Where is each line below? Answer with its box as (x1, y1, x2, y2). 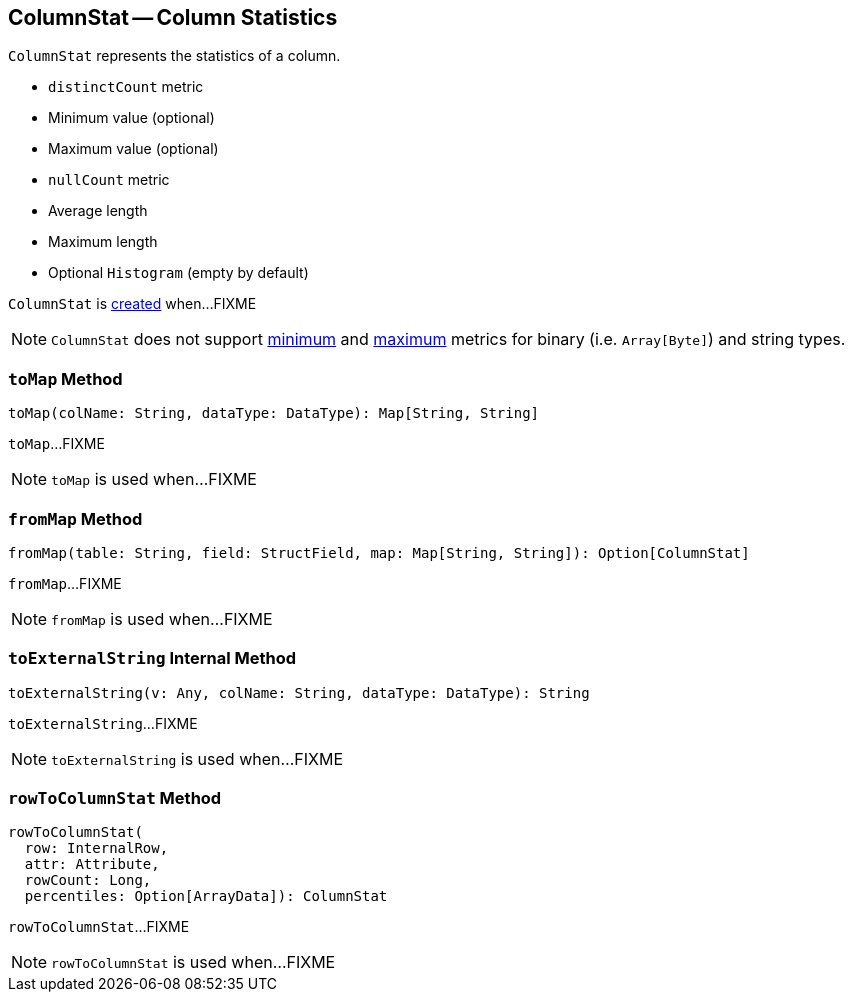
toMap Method (8, 368, 123, 389)
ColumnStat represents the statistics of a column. (8, 47, 341, 65)
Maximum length (48, 233, 158, 251)
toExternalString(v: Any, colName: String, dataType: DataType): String (8, 684, 590, 701)
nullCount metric (48, 171, 170, 189)
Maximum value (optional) (48, 140, 219, 158)
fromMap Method (8, 508, 143, 529)
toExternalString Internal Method (8, 648, 297, 669)
